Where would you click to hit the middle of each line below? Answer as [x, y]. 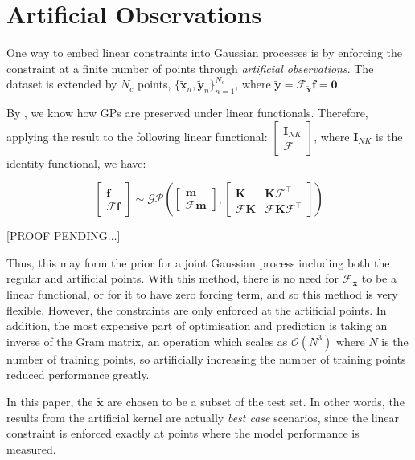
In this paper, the [50, 402]
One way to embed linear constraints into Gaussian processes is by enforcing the [204, 53]
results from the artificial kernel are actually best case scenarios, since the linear [203, 417]
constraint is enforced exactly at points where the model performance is [183, 433]
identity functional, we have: [76, 163]
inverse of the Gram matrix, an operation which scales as [147, 341]
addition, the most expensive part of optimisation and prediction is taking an [197, 326]
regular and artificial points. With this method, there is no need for [173, 278]
